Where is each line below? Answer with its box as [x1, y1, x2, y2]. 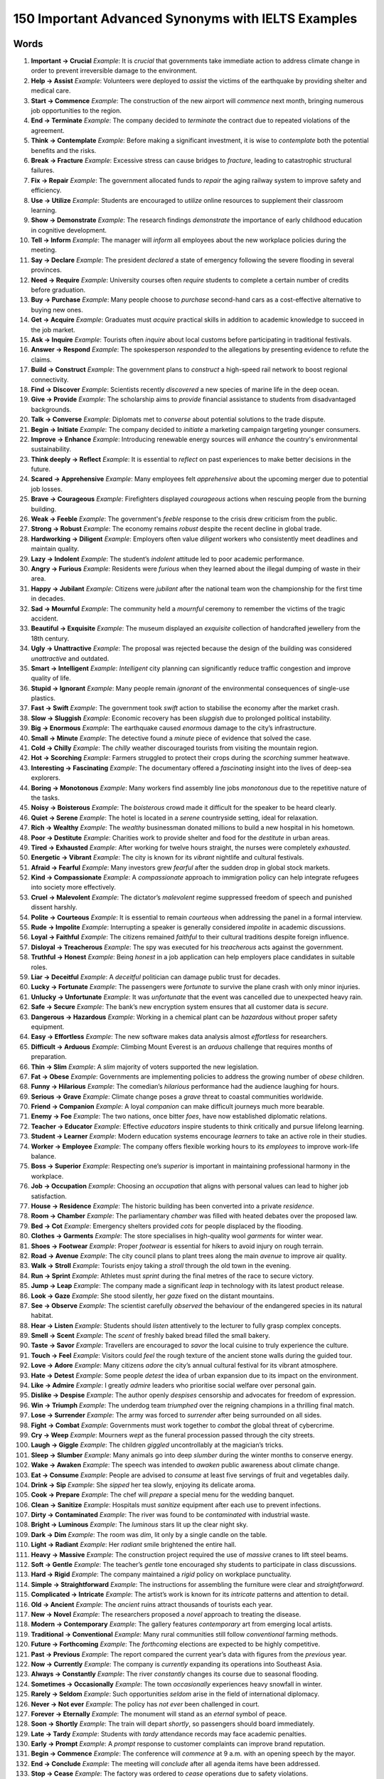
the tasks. [31, 793, 60, 802]
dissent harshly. [31, 903, 78, 912]
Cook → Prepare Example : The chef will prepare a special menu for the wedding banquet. [31, 1491, 295, 1499]
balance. [31, 1152, 57, 1161]
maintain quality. [31, 544, 80, 553]
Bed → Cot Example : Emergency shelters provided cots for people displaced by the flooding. [31, 1221, 304, 1230]
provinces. [31, 265, 62, 274]
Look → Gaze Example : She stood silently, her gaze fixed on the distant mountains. [31, 1292, 274, 1300]
